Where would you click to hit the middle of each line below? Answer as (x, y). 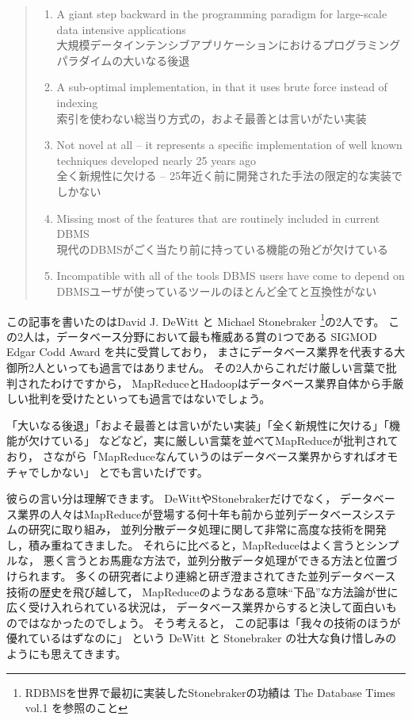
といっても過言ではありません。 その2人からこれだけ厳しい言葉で (215, 367)
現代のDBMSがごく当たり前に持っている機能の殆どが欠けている (223, 249)
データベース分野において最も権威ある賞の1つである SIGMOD (216, 336)
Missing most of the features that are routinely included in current (218, 218)
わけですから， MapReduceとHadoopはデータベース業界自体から (216, 383)
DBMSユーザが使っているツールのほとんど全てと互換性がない (217, 291)
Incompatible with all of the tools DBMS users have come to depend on (231, 276)
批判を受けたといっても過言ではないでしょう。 (149, 398)
